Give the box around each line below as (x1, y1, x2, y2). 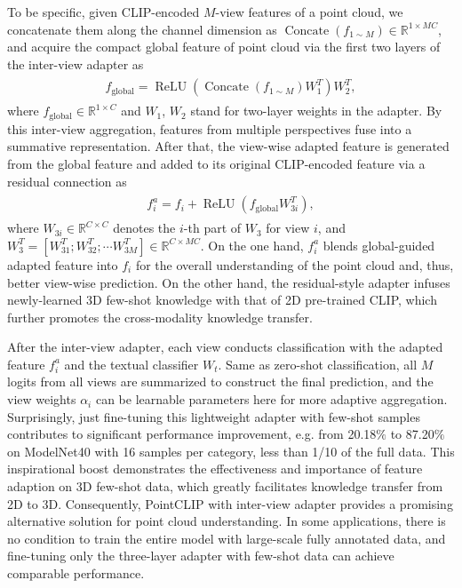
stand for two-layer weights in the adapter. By (190, 101, 442, 120)
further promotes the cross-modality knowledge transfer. (7, 307, 313, 326)
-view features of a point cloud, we (215, 3, 403, 20)
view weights (7, 390, 76, 409)
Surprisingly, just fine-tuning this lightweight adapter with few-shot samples (7, 407, 420, 425)
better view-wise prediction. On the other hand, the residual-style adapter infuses (7, 273, 450, 291)
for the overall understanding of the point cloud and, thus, (135, 255, 454, 274)
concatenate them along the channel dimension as (7, 20, 277, 38)
